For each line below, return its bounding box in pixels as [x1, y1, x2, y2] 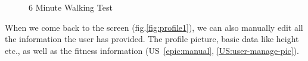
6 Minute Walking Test [29, 1, 113, 13]
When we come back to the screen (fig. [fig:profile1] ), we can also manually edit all [5, 21, 303, 33]
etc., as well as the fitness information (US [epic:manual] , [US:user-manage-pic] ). [5, 44, 299, 56]
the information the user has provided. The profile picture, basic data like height [5, 33, 299, 45]
